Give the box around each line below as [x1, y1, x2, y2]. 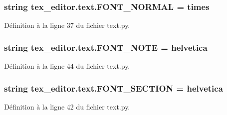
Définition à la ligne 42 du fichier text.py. [4, 101, 130, 112]
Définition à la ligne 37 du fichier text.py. [4, 20, 130, 30]
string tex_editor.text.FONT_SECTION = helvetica [4, 82, 223, 94]
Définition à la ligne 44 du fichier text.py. [4, 61, 130, 71]
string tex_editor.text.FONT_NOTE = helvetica [4, 41, 208, 53]
